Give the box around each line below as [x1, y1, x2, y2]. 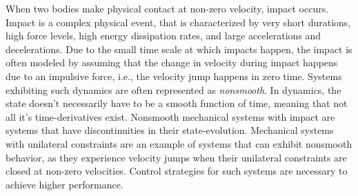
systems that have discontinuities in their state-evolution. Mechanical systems [6, 123, 334, 137]
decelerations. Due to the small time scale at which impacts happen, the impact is [6, 41, 352, 56]
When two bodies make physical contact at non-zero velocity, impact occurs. [6, 1, 329, 15]
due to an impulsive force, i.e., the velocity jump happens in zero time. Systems [6, 68, 342, 83]
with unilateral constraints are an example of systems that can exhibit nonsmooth [6, 136, 352, 150]
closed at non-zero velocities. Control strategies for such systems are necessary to [6, 164, 348, 178]
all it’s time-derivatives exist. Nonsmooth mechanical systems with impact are [6, 109, 335, 124]
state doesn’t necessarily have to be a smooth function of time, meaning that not [6, 96, 348, 110]
